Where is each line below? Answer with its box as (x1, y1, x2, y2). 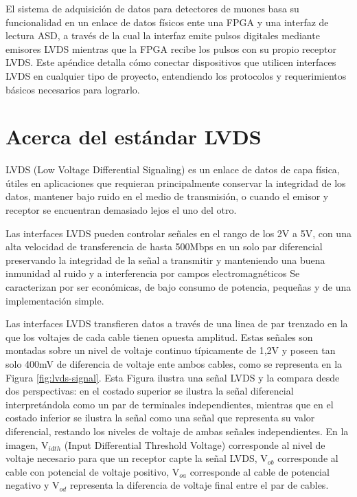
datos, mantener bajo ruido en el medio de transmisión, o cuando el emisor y (5, 189, 329, 203)
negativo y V (5, 478, 60, 492)
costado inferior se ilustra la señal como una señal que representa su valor (5, 410, 315, 425)
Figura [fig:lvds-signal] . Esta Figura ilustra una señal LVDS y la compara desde (5, 370, 340, 384)
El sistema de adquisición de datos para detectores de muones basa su (5, 1, 299, 15)
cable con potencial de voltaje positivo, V (5, 464, 180, 478)
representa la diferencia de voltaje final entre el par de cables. (69, 478, 329, 492)
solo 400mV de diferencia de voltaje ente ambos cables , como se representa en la (5, 357, 343, 371)
